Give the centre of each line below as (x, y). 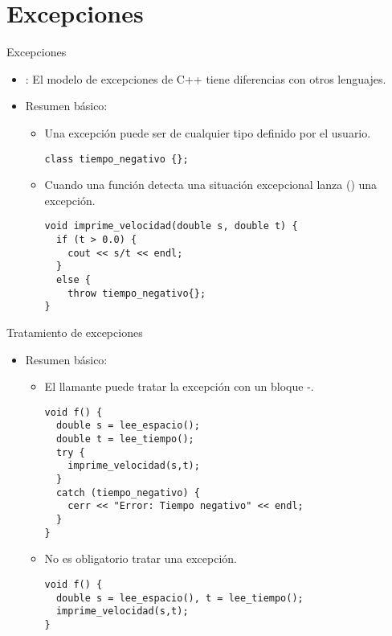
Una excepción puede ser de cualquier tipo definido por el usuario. (208, 132)
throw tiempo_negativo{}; (137, 293)
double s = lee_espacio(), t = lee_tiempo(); (180, 598)
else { (73, 279)
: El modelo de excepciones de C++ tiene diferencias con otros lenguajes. (206, 78)
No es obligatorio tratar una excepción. (141, 558)
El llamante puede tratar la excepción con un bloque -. (179, 386)
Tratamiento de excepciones (75, 332)
